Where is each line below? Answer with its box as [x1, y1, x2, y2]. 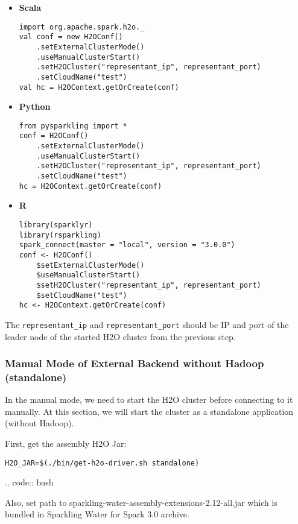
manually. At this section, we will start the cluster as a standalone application [5, 405, 294, 417]
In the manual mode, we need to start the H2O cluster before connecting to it [5, 393, 293, 406]
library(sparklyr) [19, 220, 93, 229]
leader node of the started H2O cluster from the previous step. [5, 330, 236, 342]
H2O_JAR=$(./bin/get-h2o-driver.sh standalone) [5, 458, 200, 467]
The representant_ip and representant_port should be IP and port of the [5, 318, 289, 330]
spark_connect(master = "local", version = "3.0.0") [19, 241, 235, 250]
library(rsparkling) [19, 230, 101, 239]
